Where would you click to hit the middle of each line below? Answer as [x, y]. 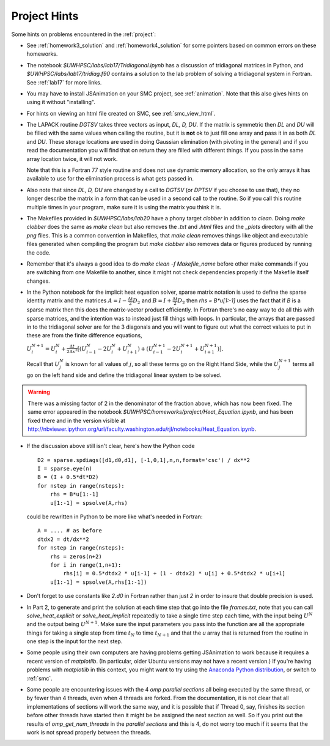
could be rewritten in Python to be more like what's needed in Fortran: [115, 517]
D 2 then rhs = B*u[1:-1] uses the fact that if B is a [239, 301]
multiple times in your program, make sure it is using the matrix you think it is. [124, 207]
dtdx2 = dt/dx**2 [63, 539]
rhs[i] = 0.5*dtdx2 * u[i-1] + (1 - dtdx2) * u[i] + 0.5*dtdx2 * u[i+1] [174, 573]
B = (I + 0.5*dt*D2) [68, 477]
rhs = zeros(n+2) [76, 556]
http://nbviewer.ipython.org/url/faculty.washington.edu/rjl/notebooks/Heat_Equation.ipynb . [142, 429]
